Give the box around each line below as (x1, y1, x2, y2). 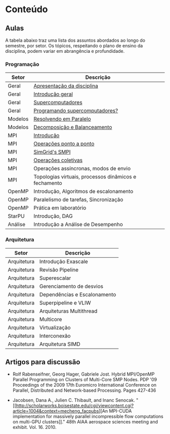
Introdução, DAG (33, 212, 73, 220)
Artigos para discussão (5, 357, 80, 366)
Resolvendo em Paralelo (33, 115, 91, 122)
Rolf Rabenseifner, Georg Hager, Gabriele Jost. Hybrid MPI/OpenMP (12, 371, 155, 377)
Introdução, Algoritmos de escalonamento (33, 188, 134, 195)
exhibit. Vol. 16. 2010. (12, 424, 57, 430)
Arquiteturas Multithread (39, 307, 98, 315)
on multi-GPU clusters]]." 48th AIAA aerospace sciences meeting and (12, 419, 158, 425)
